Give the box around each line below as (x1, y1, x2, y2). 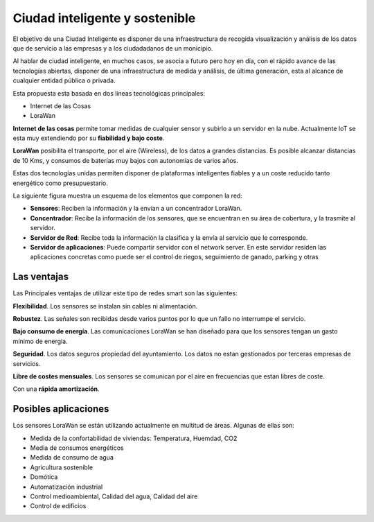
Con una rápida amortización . (12, 385, 100, 393)
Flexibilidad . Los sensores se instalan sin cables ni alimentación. (12, 302, 198, 310)
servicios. (12, 359, 41, 367)
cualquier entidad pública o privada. (12, 76, 116, 85)
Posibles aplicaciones (12, 403, 109, 415)
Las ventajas (12, 271, 69, 283)
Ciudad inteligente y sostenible (12, 10, 196, 26)
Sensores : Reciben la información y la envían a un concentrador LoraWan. (30, 205, 242, 213)
